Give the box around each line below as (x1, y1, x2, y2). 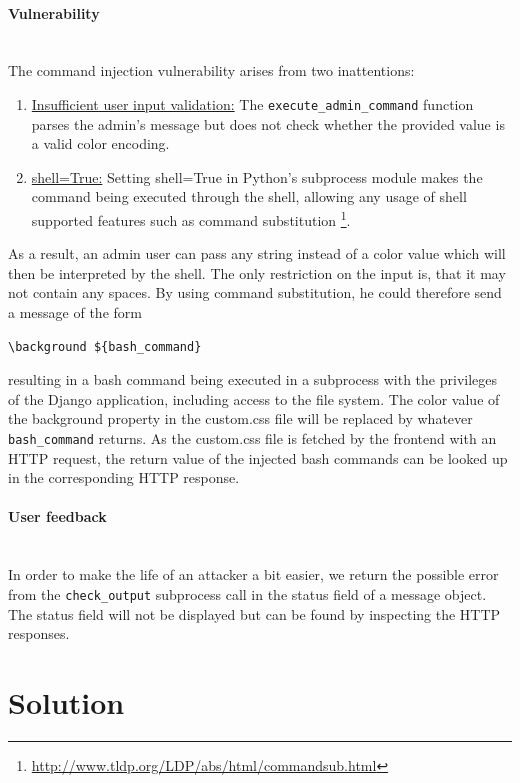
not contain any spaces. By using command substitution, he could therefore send (8, 282, 502, 303)
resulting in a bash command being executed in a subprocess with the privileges (8, 369, 498, 390)
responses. (8, 623, 70, 644)
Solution (8, 681, 125, 722)
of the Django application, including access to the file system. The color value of (8, 388, 500, 409)
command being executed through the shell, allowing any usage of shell (31, 186, 467, 207)
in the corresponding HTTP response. (8, 467, 240, 488)
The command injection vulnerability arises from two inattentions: (8, 60, 415, 81)
